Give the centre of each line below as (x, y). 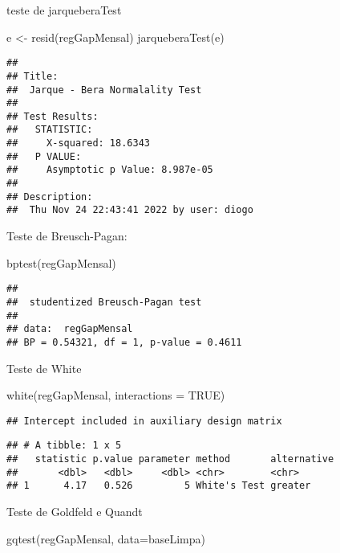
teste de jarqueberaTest (64, 10)
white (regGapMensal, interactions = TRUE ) (116, 395)
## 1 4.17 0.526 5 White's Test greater (159, 486)
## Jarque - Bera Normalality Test (104, 90)
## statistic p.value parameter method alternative (170, 459)
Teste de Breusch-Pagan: (67, 236)
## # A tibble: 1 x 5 (64, 446)
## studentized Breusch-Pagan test (104, 302)
